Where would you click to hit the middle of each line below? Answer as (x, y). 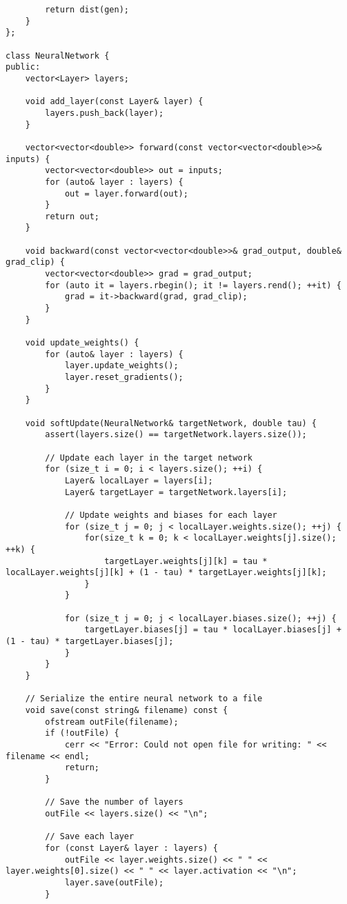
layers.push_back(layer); (105, 113)
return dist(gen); (87, 10)
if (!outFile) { (82, 733)
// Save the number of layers (114, 802)
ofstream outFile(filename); (112, 722)
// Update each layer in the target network (149, 458)
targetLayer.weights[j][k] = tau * (186, 561)
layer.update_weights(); (121, 366)
